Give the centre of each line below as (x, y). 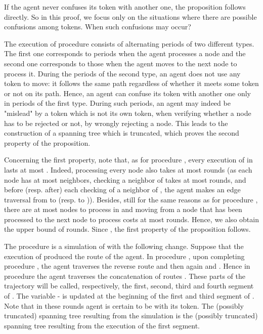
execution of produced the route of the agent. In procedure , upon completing (124, 256)
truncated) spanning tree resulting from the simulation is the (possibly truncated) (131, 316)
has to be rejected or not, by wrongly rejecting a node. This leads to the (116, 123)
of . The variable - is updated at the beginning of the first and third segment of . (129, 296)
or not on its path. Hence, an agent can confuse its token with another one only (127, 93)
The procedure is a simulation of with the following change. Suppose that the (124, 246)
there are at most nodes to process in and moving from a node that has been (123, 209)
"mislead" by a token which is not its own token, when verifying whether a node (128, 113)
